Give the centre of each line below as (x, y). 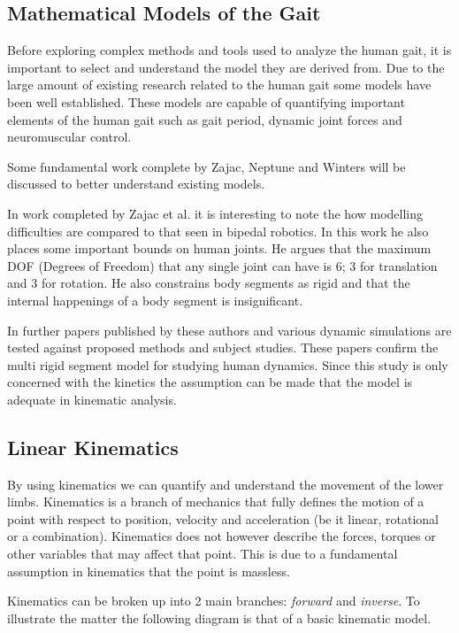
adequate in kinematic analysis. (92, 399)
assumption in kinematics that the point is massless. (149, 571)
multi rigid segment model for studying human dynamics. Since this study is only (228, 364)
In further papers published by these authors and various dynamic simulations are (229, 330)
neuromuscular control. (69, 137)
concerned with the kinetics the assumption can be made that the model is (210, 382)
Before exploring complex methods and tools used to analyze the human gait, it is (229, 50)
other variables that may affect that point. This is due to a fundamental (203, 554)
